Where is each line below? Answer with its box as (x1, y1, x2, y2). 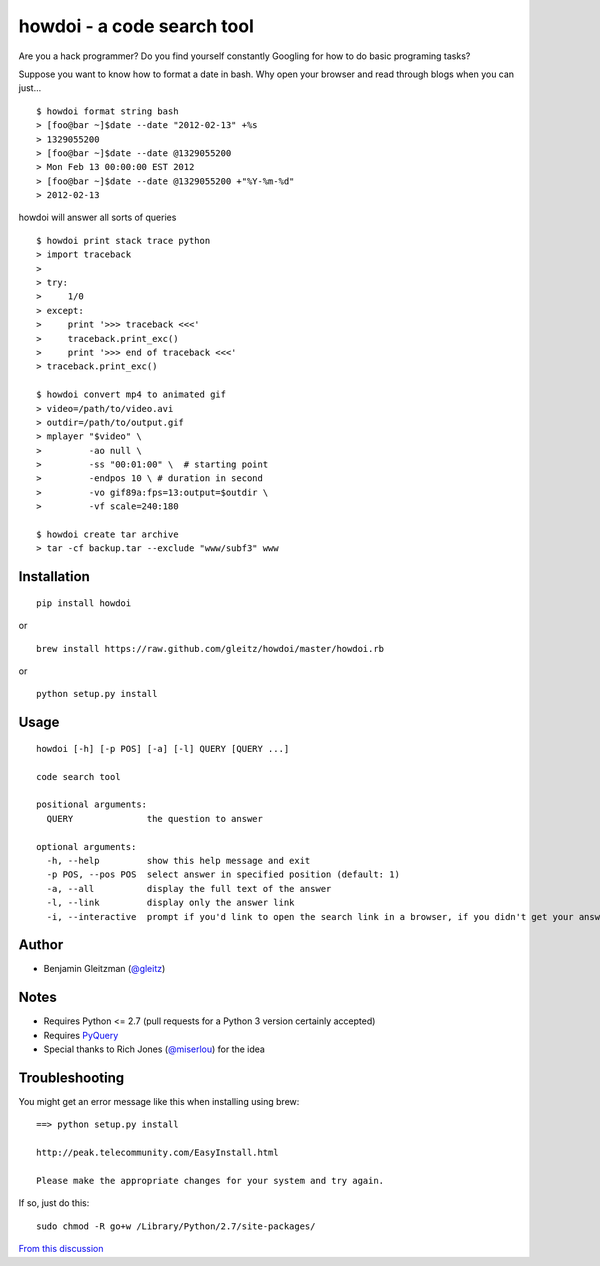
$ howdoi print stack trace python (36, 235, 211, 246)
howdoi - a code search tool (18, 15, 254, 37)
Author (18, 936, 64, 954)
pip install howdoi (36, 597, 132, 609)
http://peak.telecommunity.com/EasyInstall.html (36, 1147, 279, 1159)
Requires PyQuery (43, 1029, 119, 1041)
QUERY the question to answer (46, 813, 264, 824)
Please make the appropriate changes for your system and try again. (36, 1175, 385, 1186)
